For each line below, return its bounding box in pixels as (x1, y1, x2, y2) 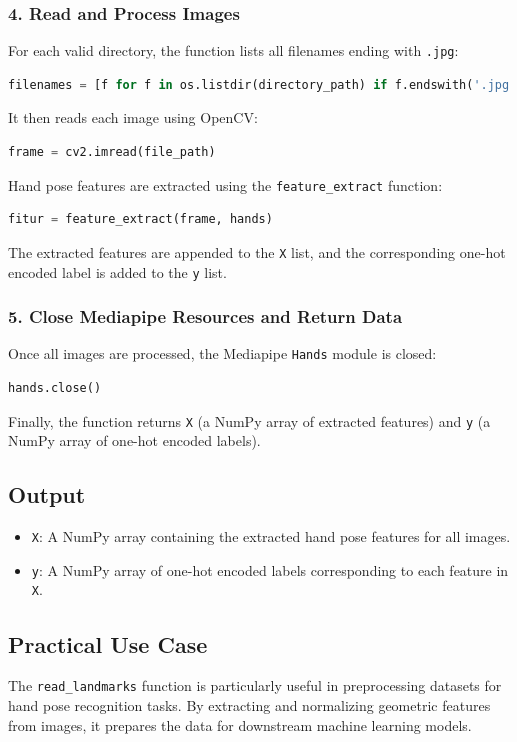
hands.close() (8, 381, 102, 396)
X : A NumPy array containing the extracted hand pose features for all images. (31, 526, 511, 547)
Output (8, 479, 86, 510)
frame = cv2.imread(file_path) (8, 145, 216, 160)
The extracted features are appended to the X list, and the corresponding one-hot (8, 241, 506, 262)
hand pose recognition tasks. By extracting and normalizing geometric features (8, 694, 491, 715)
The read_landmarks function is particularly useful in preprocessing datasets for (8, 675, 502, 696)
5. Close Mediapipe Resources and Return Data (8, 304, 403, 329)
